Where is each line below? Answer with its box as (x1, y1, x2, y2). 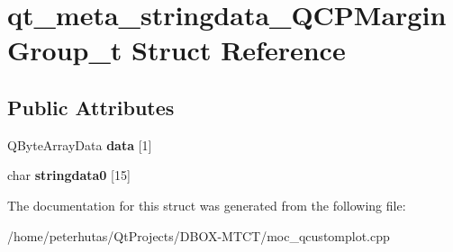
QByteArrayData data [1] (7, 135, 152, 154)
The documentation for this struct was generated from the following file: (7, 195, 406, 214)
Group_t (7, 31, 122, 68)
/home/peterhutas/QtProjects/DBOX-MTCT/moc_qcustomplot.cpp (7, 226, 390, 245)
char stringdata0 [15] (7, 166, 131, 184)
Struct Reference (131, 31, 346, 68)
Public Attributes (7, 93, 175, 121)
